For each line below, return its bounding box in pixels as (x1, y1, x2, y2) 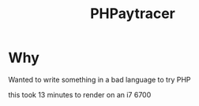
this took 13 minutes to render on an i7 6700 (8, 90, 152, 99)
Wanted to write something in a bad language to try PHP (8, 75, 191, 84)
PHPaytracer (89, 5, 176, 23)
